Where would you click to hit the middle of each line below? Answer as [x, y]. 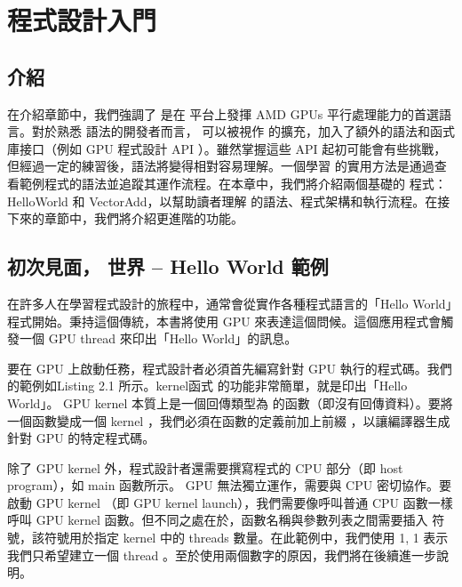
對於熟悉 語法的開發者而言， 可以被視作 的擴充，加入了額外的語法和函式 [243, 131]
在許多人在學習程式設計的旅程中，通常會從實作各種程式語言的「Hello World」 [230, 303]
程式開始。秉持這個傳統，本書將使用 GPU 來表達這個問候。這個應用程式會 [224, 321]
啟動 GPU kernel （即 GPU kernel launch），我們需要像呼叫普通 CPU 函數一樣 [230, 502]
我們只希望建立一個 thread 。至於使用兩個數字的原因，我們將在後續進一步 [222, 555]
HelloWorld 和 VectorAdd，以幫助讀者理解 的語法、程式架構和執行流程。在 [223, 201]
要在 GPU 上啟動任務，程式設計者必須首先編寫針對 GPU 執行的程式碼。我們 [230, 368]
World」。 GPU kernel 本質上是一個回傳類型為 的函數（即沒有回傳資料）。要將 [230, 402]
